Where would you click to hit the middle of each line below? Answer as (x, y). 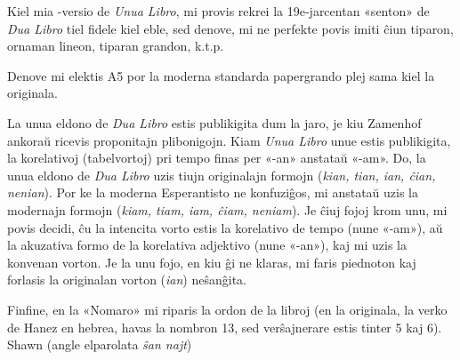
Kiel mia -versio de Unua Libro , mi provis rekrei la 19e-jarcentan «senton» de (218, 11)
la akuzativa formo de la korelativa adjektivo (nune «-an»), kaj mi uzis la (207, 245)
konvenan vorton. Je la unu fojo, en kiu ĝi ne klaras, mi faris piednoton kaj (212, 262)
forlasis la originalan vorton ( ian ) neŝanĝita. (127, 280)
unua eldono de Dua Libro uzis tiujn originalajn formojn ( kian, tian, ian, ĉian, (222, 175)
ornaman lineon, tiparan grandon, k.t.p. (116, 46)
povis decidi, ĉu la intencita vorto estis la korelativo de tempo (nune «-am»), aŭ (225, 227)
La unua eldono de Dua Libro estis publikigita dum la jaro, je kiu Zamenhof (214, 122)
